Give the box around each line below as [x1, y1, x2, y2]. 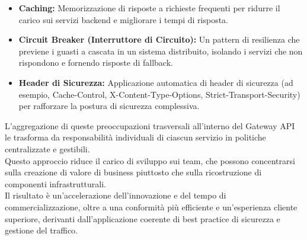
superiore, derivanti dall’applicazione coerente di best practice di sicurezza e [5, 212, 280, 225]
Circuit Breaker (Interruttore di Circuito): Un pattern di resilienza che [18, 33, 300, 46]
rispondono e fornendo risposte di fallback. [18, 56, 173, 69]
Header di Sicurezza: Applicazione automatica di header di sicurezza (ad [18, 76, 293, 88]
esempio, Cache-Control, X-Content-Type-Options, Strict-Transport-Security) [18, 88, 300, 100]
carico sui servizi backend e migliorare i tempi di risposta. [18, 13, 229, 25]
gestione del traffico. [5, 224, 78, 236]
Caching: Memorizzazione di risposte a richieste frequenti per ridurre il [18, 2, 280, 14]
